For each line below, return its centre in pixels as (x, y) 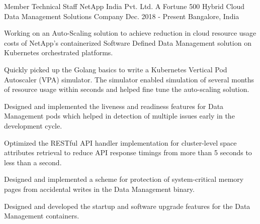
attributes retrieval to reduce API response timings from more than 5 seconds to (128, 152)
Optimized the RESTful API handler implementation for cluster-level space (120, 142)
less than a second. (33, 162)
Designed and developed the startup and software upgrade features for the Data (127, 206)
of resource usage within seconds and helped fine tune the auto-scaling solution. (127, 89)
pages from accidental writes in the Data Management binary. (99, 189)
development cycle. (33, 125)
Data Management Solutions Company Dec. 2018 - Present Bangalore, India (122, 16)
